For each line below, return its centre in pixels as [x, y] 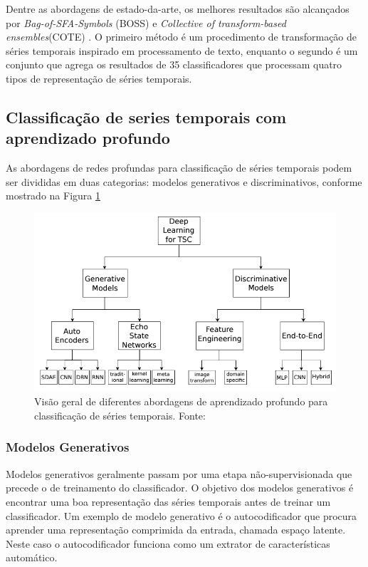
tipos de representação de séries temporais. [99, 78]
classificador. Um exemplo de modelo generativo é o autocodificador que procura [182, 515]
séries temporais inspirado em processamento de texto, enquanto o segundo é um [182, 50]
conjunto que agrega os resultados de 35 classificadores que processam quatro [174, 64]
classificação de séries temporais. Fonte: [120, 415]
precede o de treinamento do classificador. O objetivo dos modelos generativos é [180, 488]
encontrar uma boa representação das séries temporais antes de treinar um [168, 501]
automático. [32, 557]
